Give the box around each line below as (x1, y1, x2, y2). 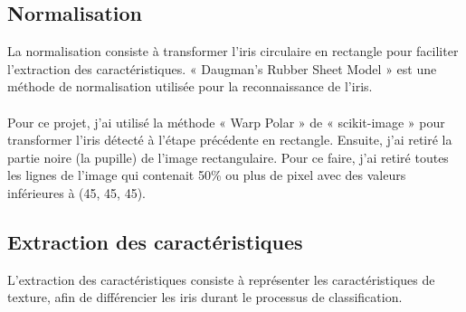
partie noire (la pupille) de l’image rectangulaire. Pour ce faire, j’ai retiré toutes (7, 147, 449, 166)
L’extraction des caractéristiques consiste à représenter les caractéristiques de (7, 269, 435, 288)
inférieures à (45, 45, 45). (7, 183, 146, 202)
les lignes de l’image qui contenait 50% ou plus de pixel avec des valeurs (7, 165, 406, 184)
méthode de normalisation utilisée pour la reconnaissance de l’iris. (7, 77, 373, 96)
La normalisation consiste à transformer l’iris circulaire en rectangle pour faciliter (7, 42, 459, 61)
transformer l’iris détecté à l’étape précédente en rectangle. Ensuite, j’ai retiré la (7, 130, 452, 149)
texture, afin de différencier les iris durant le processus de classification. (7, 288, 403, 307)
